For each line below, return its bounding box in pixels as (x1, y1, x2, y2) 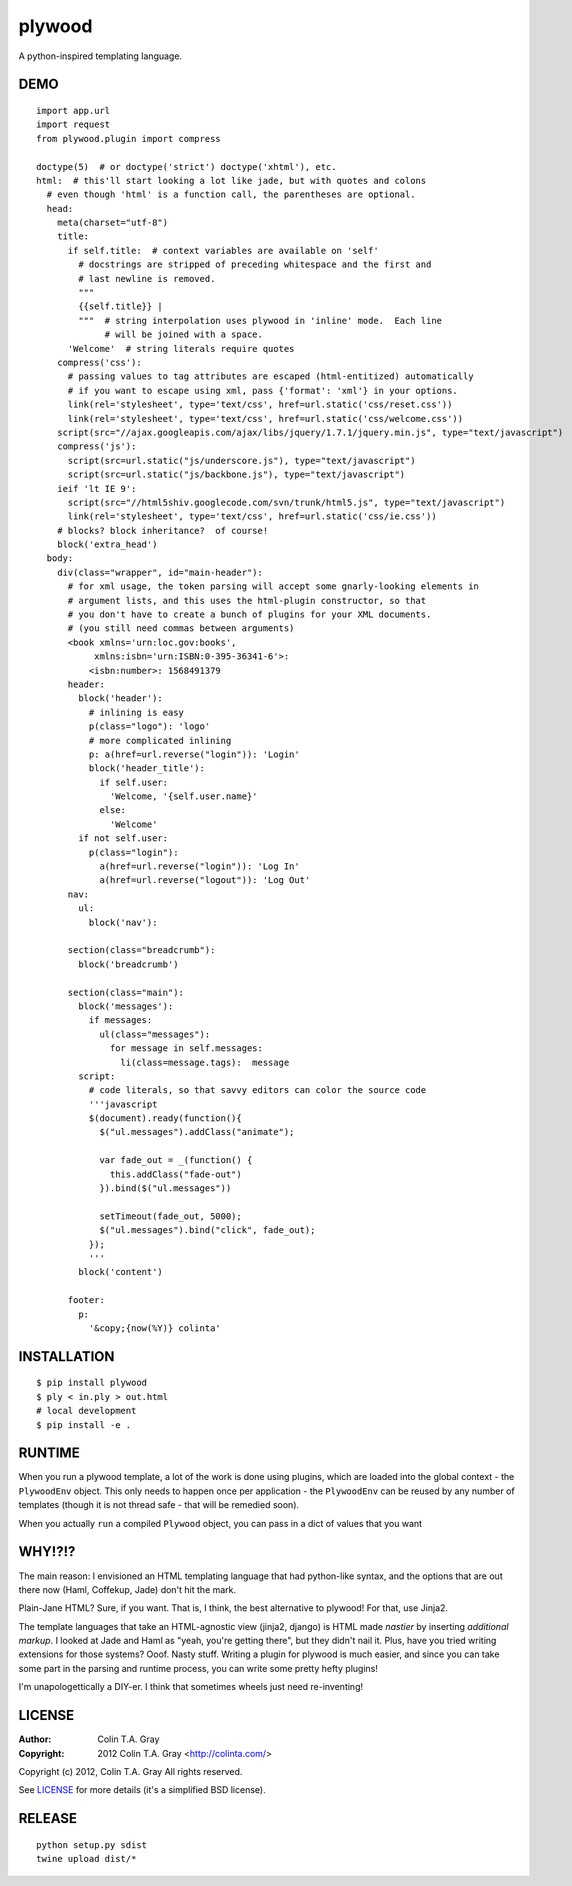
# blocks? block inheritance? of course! (56, 525, 269, 536)
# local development (36, 1405, 137, 1417)
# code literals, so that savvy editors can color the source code (88, 1085, 427, 1096)
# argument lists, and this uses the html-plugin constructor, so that (67, 595, 427, 606)
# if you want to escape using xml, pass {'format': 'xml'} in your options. (67, 385, 459, 396)
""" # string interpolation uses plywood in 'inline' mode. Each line (78, 315, 443, 326)
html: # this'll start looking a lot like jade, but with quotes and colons (36, 175, 427, 186)
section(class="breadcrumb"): (67, 945, 216, 956)
